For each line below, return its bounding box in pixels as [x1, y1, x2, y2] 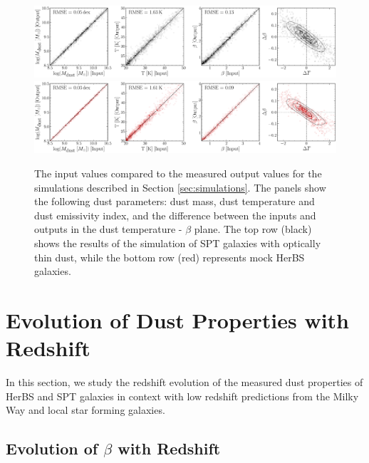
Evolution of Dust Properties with [6, 306, 349, 334]
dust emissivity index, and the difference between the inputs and [34, 207, 316, 222]
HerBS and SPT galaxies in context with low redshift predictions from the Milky [6, 388, 359, 403]
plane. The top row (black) [194, 222, 312, 236]
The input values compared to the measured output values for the [34, 166, 322, 181]
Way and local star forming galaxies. [6, 402, 165, 417]
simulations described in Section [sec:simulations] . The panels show [34, 180, 326, 194]
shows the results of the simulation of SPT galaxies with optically [34, 236, 321, 251]
